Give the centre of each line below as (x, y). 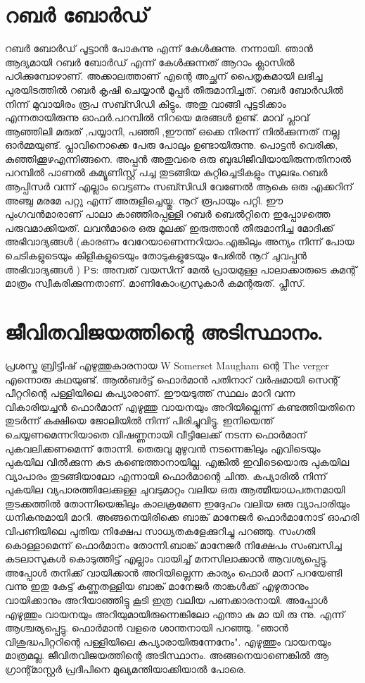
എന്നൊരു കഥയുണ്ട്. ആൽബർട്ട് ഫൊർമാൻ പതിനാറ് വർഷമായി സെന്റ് (172, 379)
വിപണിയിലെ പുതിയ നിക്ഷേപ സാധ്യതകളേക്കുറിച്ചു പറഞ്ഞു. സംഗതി (160, 531)
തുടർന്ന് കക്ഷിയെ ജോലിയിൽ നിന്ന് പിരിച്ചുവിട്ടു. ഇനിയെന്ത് (139, 420)
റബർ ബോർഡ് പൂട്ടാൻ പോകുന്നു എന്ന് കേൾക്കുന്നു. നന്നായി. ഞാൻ (159, 48)
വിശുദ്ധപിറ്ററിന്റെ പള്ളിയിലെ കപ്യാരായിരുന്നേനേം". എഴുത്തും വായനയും (168, 641)
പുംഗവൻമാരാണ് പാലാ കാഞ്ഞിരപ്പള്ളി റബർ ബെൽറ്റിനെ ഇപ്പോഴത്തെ (168, 214)
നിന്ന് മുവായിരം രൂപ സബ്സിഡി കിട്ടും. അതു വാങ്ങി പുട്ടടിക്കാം (146, 103)
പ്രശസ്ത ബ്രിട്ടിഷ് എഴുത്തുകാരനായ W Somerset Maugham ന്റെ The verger (167, 365)
